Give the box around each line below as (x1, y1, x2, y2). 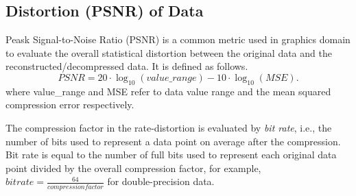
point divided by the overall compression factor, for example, (5, 160, 261, 175)
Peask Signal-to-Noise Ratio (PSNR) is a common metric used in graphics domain (5, 32, 351, 47)
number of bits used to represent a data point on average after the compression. (5, 134, 341, 148)
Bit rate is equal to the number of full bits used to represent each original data (5, 147, 337, 162)
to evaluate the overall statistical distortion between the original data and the (5, 45, 332, 60)
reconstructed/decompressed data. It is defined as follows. (5, 59, 248, 73)
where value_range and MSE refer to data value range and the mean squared (5, 84, 331, 98)
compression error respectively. (5, 97, 134, 112)
